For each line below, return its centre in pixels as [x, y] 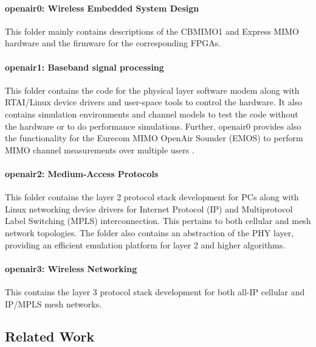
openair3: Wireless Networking [71, 268]
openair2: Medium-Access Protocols [82, 173]
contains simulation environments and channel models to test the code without [152, 114]
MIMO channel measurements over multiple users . [100, 149]
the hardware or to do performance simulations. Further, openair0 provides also [153, 126]
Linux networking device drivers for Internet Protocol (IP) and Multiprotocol [149, 209]
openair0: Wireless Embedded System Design [102, 8]
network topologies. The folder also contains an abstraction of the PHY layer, [149, 232]
